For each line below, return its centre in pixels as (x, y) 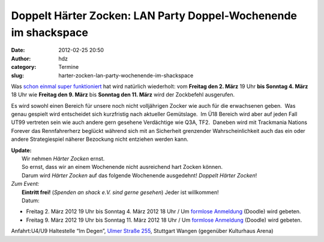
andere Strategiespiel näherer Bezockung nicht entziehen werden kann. (100, 139)
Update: (22, 150)
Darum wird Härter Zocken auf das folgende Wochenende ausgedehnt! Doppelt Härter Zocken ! (139, 175)
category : (24, 67)
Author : (21, 58)
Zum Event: (25, 184)
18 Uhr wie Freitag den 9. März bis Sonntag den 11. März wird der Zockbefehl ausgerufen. (123, 95)
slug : (17, 75)
